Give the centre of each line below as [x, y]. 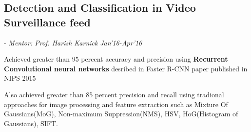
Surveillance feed [47, 22]
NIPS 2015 [20, 78]
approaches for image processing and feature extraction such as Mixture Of [116, 104]
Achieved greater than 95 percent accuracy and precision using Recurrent [116, 59]
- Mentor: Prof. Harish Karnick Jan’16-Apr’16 [73, 42]
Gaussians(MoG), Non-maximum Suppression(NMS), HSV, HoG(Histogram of [121, 114]
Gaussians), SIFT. [31, 123]
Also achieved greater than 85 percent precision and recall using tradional [114, 94]
